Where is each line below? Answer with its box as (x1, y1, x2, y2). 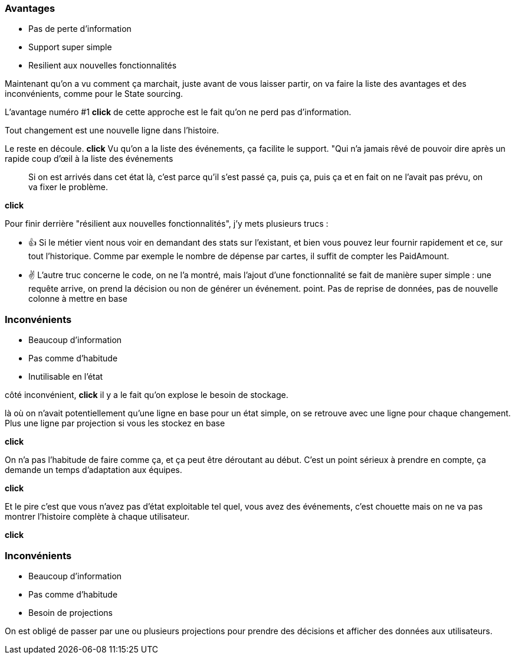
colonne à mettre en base (28, 293, 127, 304)
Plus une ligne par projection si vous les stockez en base (5, 418, 225, 429)
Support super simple (28, 42, 112, 53)
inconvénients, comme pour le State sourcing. (5, 89, 183, 99)
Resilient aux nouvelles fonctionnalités (28, 60, 177, 71)
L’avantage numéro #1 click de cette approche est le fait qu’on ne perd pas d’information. (5, 107, 352, 118)
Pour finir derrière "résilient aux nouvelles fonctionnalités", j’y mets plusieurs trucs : (5, 218, 329, 229)
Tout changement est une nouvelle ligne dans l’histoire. (5, 125, 219, 136)
